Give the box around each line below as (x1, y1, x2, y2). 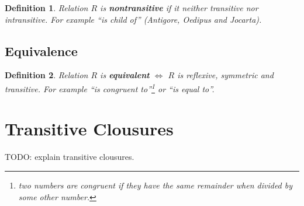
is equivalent (100, 69, 150, 81)
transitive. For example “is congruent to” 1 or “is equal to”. (5, 81, 215, 95)
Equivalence (5, 41, 78, 60)
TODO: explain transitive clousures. (5, 151, 134, 163)
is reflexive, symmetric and (177, 69, 274, 81)
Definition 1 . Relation (5, 2, 88, 13)
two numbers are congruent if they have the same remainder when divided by (18, 179, 293, 191)
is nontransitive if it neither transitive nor (100, 2, 258, 13)
